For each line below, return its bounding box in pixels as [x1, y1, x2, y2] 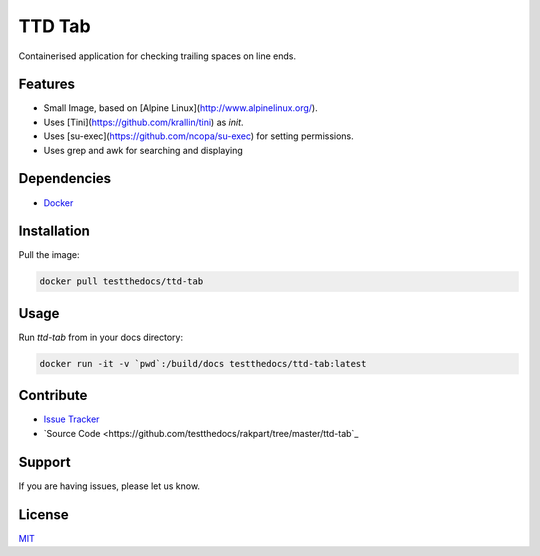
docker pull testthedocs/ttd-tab [39, 276, 204, 287]
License [18, 506, 69, 523]
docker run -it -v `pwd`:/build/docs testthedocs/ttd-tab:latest [39, 358, 367, 369]
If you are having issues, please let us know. [18, 480, 200, 492]
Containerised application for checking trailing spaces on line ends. [18, 50, 297, 62]
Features [18, 76, 75, 93]
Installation [18, 223, 90, 240]
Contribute [18, 387, 88, 404]
